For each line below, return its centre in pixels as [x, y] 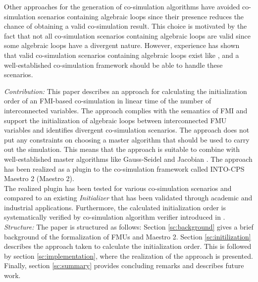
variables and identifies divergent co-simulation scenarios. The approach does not [127, 130]
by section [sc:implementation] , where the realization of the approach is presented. [129, 256]
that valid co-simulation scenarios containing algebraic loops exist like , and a [122, 55]
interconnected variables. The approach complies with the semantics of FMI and [126, 110]
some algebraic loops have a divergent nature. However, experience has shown [122, 45]
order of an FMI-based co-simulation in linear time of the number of [108, 101]
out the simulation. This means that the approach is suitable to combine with [122, 149]
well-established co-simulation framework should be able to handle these [113, 65]
